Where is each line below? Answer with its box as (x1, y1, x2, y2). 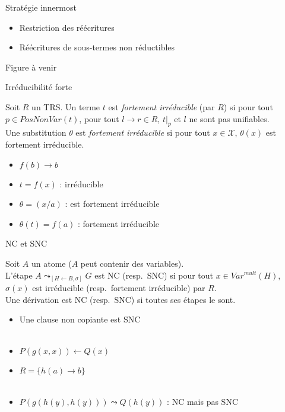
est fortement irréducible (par (108, 100, 215, 113)
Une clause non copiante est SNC (19, 313, 141, 325)
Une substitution (5, 126, 66, 139)
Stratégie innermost (5, 1, 77, 13)
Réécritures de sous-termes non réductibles (19, 41, 175, 53)
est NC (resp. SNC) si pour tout (94, 269, 214, 281)
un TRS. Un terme (31, 100, 100, 113)
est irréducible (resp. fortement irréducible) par (32, 282, 205, 294)
